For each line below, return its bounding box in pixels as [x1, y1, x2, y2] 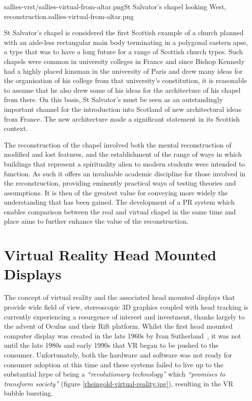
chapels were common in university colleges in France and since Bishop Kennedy [4, 56, 245, 66]
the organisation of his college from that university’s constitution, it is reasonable [4, 75, 247, 85]
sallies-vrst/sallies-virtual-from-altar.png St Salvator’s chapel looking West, [4, 1, 227, 11]
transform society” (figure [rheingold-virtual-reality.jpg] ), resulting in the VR [4, 378, 233, 388]
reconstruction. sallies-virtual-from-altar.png [4, 11, 134, 21]
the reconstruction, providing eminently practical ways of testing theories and [4, 178, 236, 188]
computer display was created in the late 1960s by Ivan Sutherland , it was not [4, 330, 241, 340]
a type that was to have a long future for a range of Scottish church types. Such [4, 46, 243, 57]
